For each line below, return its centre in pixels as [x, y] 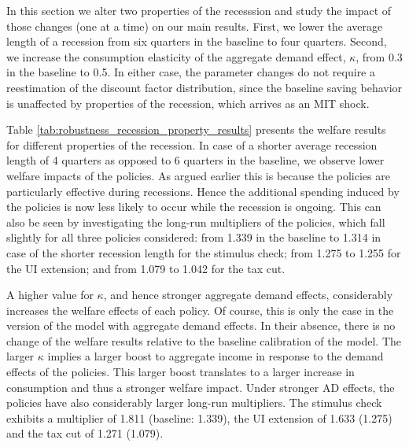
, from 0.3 [379, 56]
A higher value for [50, 295]
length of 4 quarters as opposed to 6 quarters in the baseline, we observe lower [195, 160]
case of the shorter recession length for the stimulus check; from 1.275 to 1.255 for [204, 252]
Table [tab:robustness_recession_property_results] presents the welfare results [196, 129]
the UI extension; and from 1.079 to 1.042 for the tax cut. [146, 268]
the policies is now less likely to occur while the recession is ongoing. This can [194, 207]
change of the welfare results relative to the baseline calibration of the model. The [204, 340]
